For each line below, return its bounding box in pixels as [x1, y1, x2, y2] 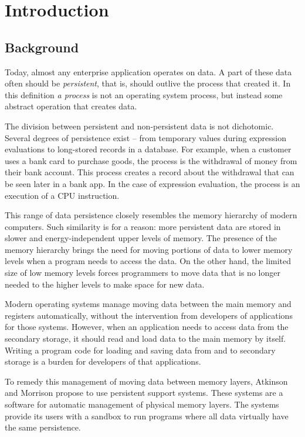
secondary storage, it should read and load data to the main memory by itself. [5, 332, 286, 345]
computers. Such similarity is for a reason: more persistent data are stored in [5, 220, 281, 232]
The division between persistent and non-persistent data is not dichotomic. [5, 119, 274, 132]
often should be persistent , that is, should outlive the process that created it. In [5, 77, 291, 89]
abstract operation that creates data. [5, 100, 137, 112]
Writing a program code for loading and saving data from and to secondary [5, 343, 276, 356]
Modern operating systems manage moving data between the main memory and [5, 298, 292, 310]
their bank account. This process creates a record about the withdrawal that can [5, 166, 294, 178]
